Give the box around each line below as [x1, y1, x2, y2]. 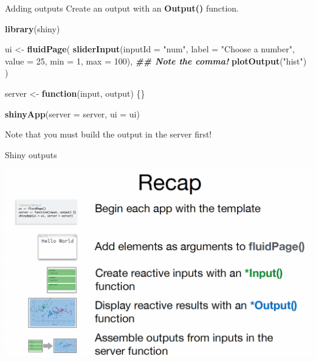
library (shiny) [5, 22, 60, 35]
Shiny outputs [5, 148, 57, 161]
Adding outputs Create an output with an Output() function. [5, 2, 239, 14]
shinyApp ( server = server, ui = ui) [5, 107, 140, 120]
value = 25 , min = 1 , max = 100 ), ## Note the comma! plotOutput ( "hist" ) [5, 54, 307, 67]
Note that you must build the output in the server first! [5, 128, 212, 141]
